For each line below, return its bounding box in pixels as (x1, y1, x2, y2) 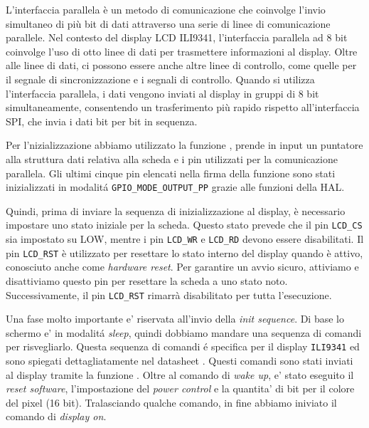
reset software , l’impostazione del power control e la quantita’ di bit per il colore (6, 381, 355, 396)
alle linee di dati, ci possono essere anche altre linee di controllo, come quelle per (6, 58, 357, 73)
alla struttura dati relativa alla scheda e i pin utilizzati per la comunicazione (6, 151, 338, 166)
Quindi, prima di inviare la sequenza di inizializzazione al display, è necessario (6, 203, 346, 218)
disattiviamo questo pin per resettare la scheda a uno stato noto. (6, 273, 288, 288)
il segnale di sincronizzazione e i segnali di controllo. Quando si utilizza (6, 71, 315, 86)
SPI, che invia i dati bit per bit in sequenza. (6, 113, 198, 128)
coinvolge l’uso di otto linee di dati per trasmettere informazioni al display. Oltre (6, 43, 358, 58)
